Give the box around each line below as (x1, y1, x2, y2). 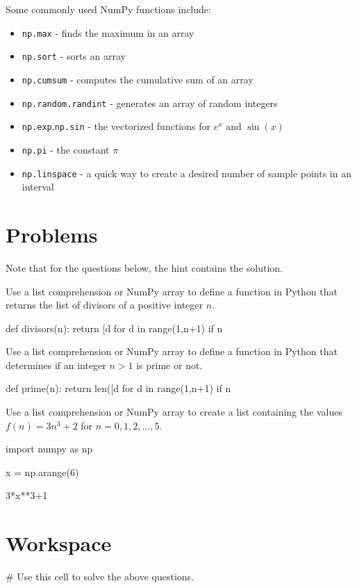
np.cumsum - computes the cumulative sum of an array (22, 72, 254, 86)
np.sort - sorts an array (22, 49, 126, 63)
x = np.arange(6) (6, 464, 79, 479)
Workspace (6, 529, 112, 557)
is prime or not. (136, 357, 203, 372)
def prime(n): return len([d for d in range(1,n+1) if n (6, 381, 231, 395)
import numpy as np (6, 441, 93, 456)
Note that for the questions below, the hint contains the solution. (6, 260, 283, 275)
